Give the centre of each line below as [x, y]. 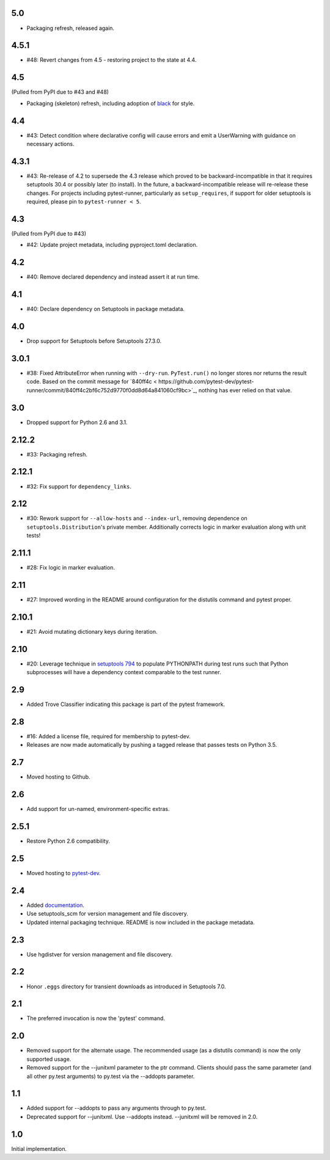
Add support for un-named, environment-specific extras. [98, 809]
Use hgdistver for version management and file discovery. [100, 954]
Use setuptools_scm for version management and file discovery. [108, 914]
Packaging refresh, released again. [71, 28]
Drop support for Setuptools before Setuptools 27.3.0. [94, 341]
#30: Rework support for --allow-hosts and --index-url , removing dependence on [137, 518]
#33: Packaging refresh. [57, 454]
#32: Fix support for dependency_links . [79, 486]
